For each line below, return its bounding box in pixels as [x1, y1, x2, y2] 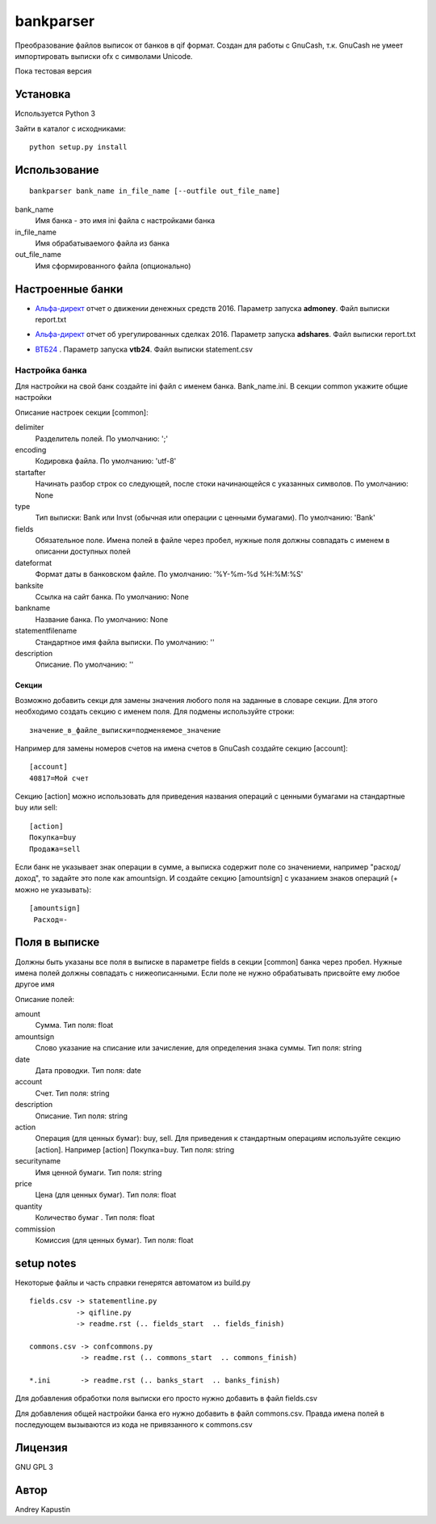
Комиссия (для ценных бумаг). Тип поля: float [35, 1235, 194, 1244]
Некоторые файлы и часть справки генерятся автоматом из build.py [15, 1278, 251, 1287]
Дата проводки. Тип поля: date [35, 1066, 141, 1076]
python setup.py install [29, 142, 128, 152]
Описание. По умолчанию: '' [35, 659, 134, 670]
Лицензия [15, 1441, 68, 1455]
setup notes [15, 1257, 77, 1270]
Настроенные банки [15, 282, 124, 296]
